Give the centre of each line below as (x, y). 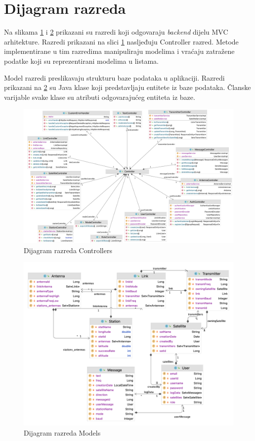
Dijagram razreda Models (62, 432)
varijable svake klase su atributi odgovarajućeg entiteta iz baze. (100, 97)
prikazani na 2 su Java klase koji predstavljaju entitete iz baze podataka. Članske (127, 87)
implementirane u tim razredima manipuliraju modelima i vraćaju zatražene (119, 51)
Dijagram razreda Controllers (68, 250)
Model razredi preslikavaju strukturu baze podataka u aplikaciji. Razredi (114, 77)
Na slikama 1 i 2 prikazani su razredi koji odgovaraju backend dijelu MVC (116, 32)
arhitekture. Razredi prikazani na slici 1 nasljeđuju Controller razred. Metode (121, 41)
